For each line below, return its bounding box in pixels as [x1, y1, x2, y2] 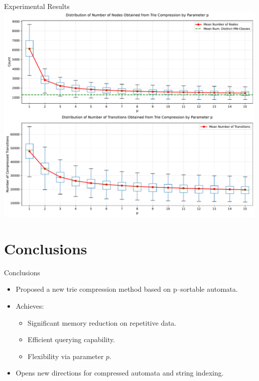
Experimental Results [4, 1, 70, 11]
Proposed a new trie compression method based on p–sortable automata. [15, 284, 238, 294]
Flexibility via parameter [27, 351, 104, 361]
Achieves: [15, 300, 44, 311]
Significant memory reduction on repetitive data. [27, 317, 177, 328]
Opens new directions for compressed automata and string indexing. [15, 368, 224, 378]
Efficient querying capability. [27, 334, 115, 345]
